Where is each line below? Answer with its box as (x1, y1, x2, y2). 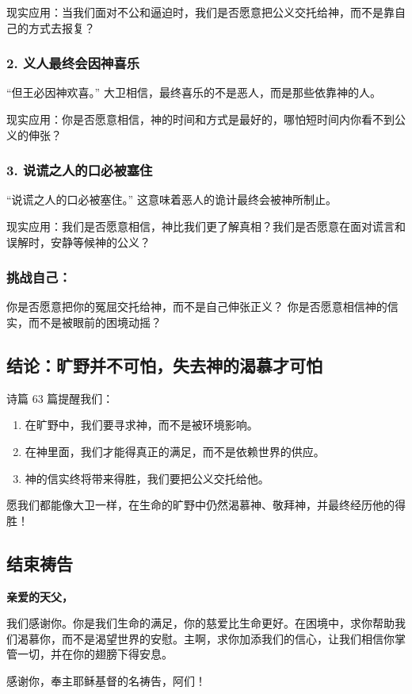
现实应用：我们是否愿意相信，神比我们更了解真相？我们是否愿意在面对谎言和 (6, 218, 406, 234)
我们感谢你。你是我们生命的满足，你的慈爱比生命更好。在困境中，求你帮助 (6, 615, 395, 631)
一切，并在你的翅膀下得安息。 (17, 646, 173, 662)
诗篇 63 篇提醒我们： (6, 389, 114, 406)
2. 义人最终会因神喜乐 (6, 53, 140, 73)
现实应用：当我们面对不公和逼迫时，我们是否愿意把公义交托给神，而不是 (6, 4, 383, 20)
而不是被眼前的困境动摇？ (28, 314, 162, 330)
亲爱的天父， (6, 588, 73, 604)
